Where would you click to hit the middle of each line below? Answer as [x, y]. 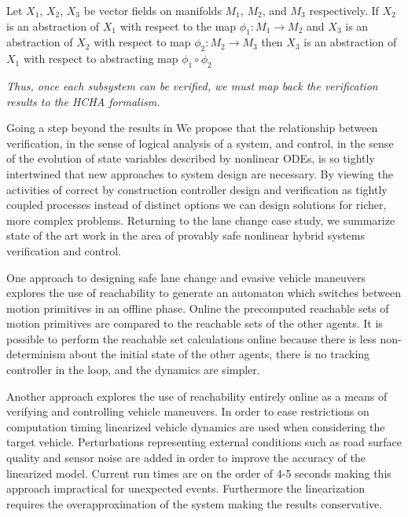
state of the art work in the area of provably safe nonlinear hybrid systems [186, 235]
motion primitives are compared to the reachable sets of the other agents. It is [195, 323]
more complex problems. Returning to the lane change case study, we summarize [201, 220]
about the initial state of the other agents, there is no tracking [220, 354]
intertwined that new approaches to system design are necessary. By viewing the [200, 173]
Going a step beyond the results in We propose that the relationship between [192, 128]
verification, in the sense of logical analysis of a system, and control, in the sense [200, 143]
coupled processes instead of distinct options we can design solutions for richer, [197, 205]
